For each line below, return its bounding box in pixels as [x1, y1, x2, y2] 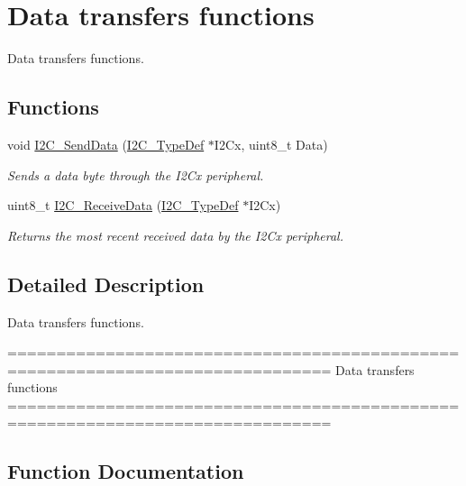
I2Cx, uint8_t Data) [214, 134, 328, 153]
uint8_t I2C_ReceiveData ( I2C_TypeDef [7, 196, 239, 215]
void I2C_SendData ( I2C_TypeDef [7, 134, 205, 153]
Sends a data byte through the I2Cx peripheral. [7, 165, 264, 184]
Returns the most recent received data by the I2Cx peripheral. [7, 225, 343, 244]
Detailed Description [7, 270, 205, 298]
